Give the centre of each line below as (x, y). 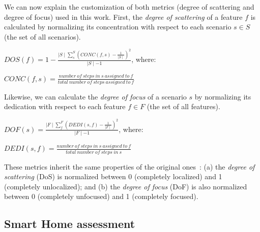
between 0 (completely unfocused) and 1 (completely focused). (101, 196)
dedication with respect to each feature (65, 106)
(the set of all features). (183, 106)
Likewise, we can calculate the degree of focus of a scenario (95, 96)
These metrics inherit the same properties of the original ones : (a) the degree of (129, 166)
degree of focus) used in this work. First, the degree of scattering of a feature (123, 16)
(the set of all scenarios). (42, 36)
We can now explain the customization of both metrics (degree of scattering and (129, 7)
